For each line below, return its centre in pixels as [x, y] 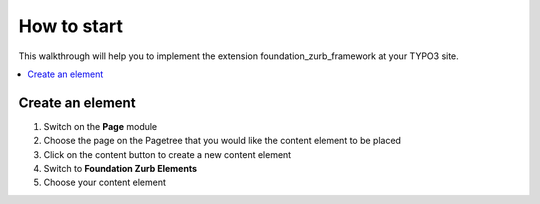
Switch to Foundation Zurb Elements [120, 169]
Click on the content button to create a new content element [167, 154]
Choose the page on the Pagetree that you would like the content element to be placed [222, 141]
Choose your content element [105, 182]
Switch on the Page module [100, 126]
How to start [71, 26]
